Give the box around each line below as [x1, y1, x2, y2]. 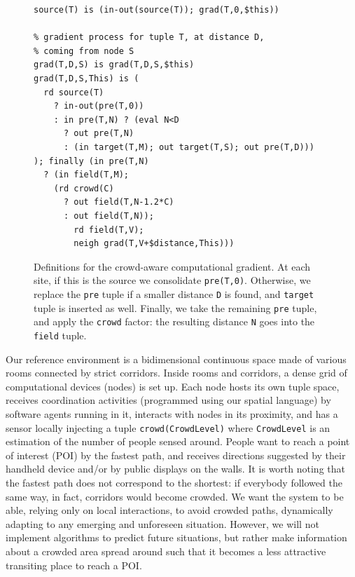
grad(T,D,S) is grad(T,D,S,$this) [34, 60, 195, 70]
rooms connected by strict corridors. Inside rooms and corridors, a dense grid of [6, 365, 347, 380]
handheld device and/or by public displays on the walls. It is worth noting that [6, 461, 345, 476]
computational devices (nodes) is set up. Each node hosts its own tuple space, [6, 379, 340, 393]
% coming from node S [34, 46, 134, 56]
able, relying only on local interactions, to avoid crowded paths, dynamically [6, 503, 333, 517]
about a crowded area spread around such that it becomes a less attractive [6, 543, 326, 558]
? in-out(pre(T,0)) [53, 101, 144, 111]
